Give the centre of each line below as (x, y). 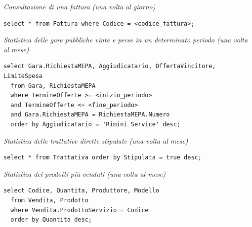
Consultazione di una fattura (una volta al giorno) (80, 6)
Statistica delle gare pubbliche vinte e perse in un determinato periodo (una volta (126, 40)
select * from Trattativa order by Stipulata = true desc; (103, 158)
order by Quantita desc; (51, 220)
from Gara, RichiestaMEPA (53, 86)
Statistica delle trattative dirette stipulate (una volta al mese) (96, 140)
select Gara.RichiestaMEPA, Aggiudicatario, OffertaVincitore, (110, 66)
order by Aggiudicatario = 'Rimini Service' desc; (95, 124)
